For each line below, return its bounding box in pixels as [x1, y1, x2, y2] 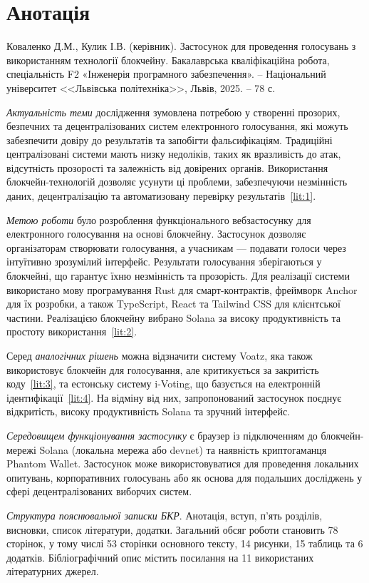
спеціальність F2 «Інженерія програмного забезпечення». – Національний [6, 66, 326, 81]
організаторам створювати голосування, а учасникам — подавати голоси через [6, 240, 346, 255]
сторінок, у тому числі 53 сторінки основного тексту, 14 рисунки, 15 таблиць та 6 [6, 536, 363, 551]
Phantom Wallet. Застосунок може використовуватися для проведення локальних [6, 456, 359, 471]
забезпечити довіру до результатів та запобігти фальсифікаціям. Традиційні [6, 132, 333, 147]
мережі [6, 442, 36, 457]
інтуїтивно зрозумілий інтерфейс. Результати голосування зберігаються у [6, 254, 322, 269]
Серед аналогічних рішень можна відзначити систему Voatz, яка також [6, 348, 313, 363]
